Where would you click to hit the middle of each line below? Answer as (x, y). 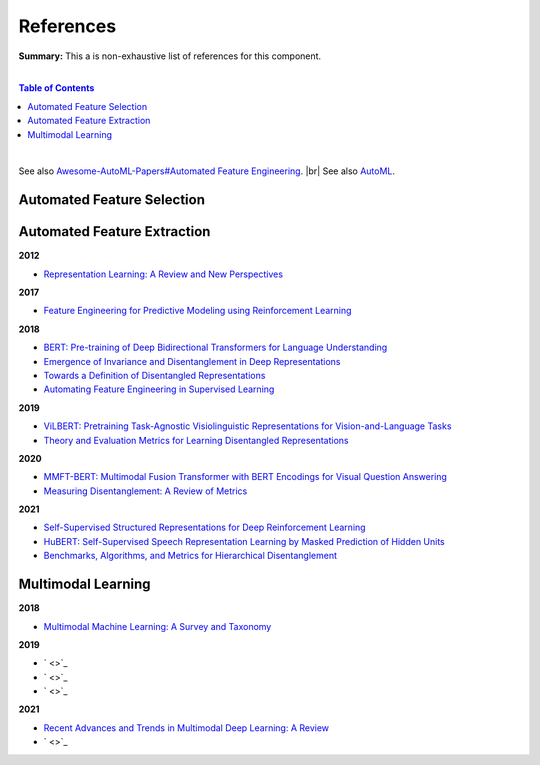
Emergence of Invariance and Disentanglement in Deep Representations (192, 361)
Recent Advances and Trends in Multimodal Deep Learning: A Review (186, 727)
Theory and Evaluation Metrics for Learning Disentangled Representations (196, 440)
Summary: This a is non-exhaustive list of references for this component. (170, 56)
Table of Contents (56, 88)
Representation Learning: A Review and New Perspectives (163, 274)
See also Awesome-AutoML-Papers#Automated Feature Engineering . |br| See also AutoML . (206, 171)
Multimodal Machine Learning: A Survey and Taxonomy (157, 626)
